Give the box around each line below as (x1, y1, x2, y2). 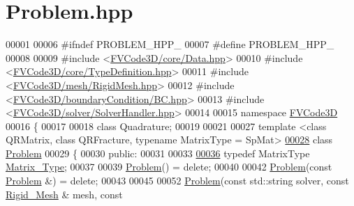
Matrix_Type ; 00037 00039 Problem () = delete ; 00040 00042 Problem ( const (6, 159, 332, 174)
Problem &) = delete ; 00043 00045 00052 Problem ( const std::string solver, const (6, 173, 349, 188)
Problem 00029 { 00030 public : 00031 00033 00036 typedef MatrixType (6, 145, 310, 160)
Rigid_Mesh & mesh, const (6, 187, 123, 201)
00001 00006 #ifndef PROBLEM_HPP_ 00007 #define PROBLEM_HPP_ (6, 37, 334, 51)
